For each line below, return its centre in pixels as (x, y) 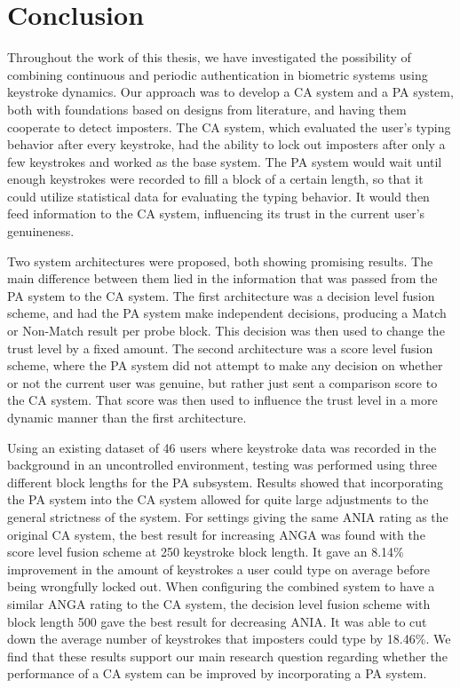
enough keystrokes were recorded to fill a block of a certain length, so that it (215, 179)
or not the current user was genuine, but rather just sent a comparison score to (222, 382)
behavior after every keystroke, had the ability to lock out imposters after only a (226, 144)
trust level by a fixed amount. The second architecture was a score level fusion (220, 348)
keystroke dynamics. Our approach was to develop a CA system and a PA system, (230, 92)
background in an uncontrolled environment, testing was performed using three (222, 465)
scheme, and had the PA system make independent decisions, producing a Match (227, 313)
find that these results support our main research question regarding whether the (227, 656)
